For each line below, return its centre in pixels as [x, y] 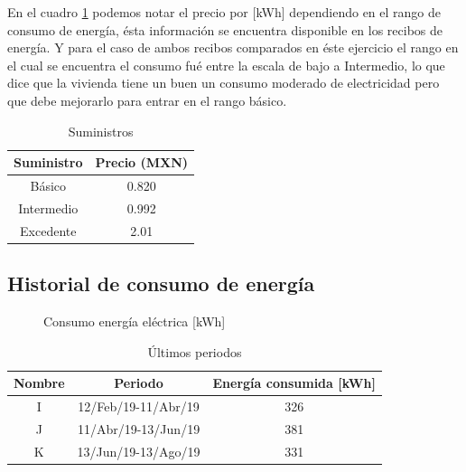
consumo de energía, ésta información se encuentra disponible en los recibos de [225, 29]
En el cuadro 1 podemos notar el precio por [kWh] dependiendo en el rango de [224, 12]
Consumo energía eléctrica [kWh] [135, 321]
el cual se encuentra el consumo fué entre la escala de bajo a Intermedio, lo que [226, 65]
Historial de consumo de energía [161, 283]
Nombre [39, 383]
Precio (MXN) [142, 162]
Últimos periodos [195, 351]
